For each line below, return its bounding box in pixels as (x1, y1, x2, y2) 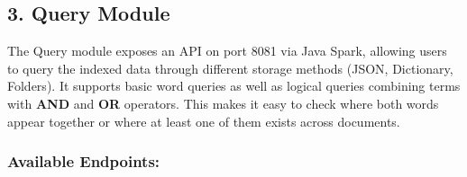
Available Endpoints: (7, 150, 160, 173)
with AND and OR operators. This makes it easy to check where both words (7, 93, 439, 112)
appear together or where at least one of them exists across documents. (7, 111, 400, 130)
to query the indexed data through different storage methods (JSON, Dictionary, (7, 58, 453, 77)
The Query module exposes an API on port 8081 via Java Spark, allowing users (7, 41, 447, 60)
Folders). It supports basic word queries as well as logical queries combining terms (7, 76, 461, 95)
